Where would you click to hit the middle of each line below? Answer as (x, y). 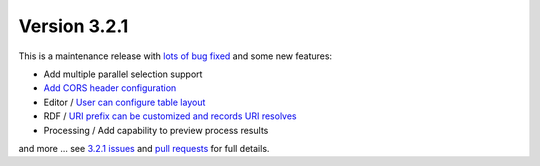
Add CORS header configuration (110, 88)
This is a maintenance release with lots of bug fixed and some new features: (175, 56)
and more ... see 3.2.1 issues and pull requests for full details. (144, 148)
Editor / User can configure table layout (124, 102)
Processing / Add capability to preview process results (156, 130)
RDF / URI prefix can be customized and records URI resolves (170, 116)
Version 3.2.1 (73, 26)
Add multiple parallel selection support (123, 74)
